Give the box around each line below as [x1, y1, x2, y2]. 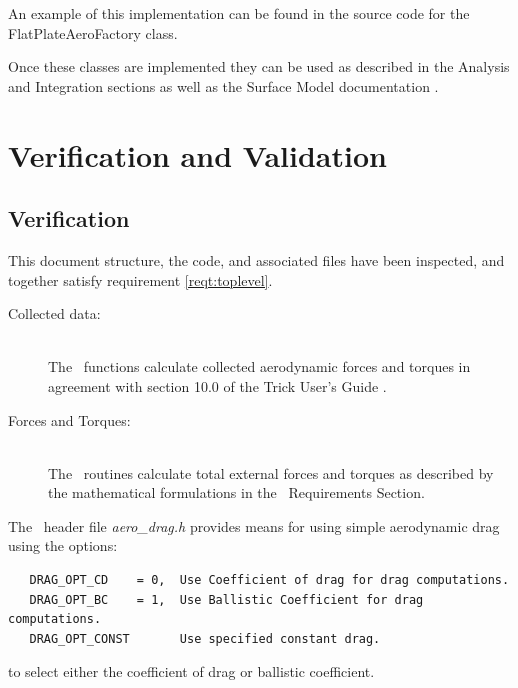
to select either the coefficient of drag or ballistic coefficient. [8, 661, 375, 682]
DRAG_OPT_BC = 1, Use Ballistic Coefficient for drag [29, 592, 424, 607]
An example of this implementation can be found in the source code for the [8, 3, 470, 23]
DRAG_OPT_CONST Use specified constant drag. [29, 631, 381, 646]
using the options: [8, 535, 118, 556]
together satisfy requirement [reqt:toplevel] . [8, 269, 273, 290]
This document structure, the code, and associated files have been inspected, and [8, 249, 505, 270]
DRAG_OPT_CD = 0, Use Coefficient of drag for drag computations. [29, 573, 510, 588]
